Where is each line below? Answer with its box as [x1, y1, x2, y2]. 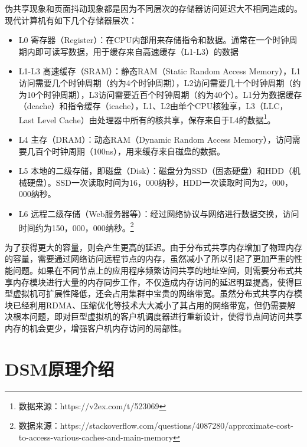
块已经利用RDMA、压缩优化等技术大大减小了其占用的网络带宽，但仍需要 [5, 298, 288, 311]
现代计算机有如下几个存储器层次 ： [5, 14, 137, 26]
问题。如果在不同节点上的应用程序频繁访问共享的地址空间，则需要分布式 [12, 264, 294, 276]
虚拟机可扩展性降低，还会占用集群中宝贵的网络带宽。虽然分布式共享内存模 [12, 287, 302, 300]
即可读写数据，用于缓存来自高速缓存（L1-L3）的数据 [35, 45, 239, 57]
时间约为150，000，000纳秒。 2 [18, 219, 134, 234]
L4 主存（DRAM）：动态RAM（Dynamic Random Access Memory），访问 [18, 133, 292, 145]
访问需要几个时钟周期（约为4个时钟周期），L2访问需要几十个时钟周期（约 [18, 76, 301, 88]
